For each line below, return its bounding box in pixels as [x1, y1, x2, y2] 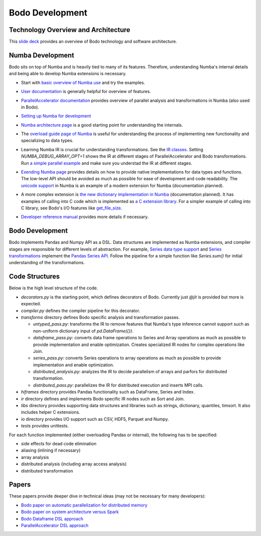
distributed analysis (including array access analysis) [21, 461, 127, 467]
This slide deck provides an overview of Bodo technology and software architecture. [9, 39, 177, 45]
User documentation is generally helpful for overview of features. [21, 89, 151, 95]
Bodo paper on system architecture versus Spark [21, 509, 119, 515]
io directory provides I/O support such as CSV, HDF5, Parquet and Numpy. [21, 416, 169, 422]
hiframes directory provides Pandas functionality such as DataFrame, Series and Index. [21, 389, 195, 395]
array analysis [21, 454, 49, 460]
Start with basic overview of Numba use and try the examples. [21, 79, 145, 85]
